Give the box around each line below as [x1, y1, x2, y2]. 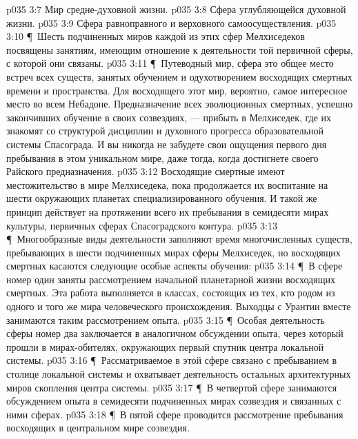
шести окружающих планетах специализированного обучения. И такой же [6, 191, 317, 205]
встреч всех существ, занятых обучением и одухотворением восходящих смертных [6, 69, 352, 83]
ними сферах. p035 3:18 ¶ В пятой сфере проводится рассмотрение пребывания [6, 407, 344, 421]
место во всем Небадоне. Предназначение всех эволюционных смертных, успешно [6, 96, 353, 111]
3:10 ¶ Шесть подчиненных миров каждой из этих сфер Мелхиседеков [6, 29, 305, 43]
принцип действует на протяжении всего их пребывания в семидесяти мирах [6, 204, 329, 218]
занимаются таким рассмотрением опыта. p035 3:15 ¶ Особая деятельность [6, 312, 325, 327]
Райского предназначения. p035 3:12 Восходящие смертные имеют [6, 164, 285, 178]
